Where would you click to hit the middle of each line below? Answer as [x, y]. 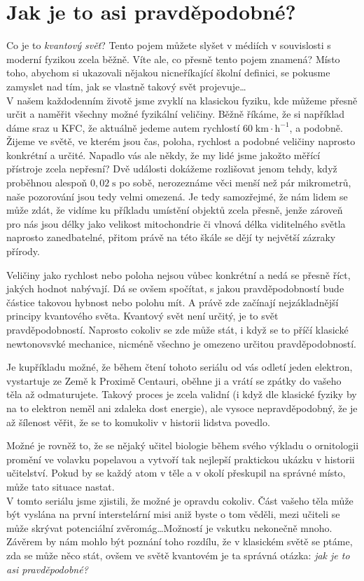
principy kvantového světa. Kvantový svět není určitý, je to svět [142, 316]
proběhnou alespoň [47, 183]
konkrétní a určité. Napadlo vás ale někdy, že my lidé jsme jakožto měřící [163, 155]
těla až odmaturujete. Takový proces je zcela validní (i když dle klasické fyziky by [182, 394]
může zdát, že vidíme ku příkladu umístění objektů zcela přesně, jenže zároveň [175, 210]
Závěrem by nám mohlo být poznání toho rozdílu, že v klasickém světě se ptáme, [180, 541]
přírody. [23, 251]
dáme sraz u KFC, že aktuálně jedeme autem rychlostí [123, 127]
